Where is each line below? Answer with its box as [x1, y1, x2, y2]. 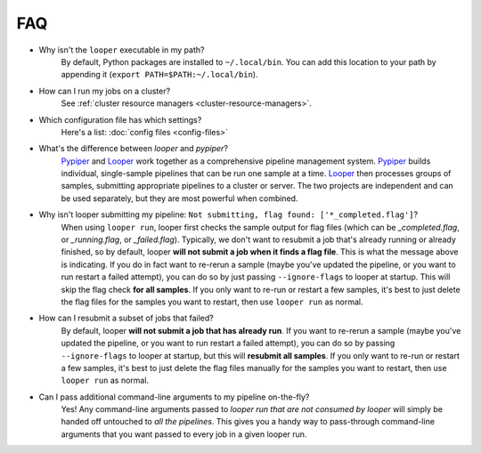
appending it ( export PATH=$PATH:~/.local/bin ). [61, 69, 258, 80]
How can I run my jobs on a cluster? [38, 85, 171, 96]
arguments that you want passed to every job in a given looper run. [61, 428, 307, 440]
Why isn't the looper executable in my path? [38, 44, 205, 55]
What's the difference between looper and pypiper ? [38, 143, 229, 154]
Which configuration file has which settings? [38, 114, 202, 125]
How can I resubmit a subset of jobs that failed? [38, 312, 214, 324]
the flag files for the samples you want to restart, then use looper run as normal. [61, 296, 364, 307]
